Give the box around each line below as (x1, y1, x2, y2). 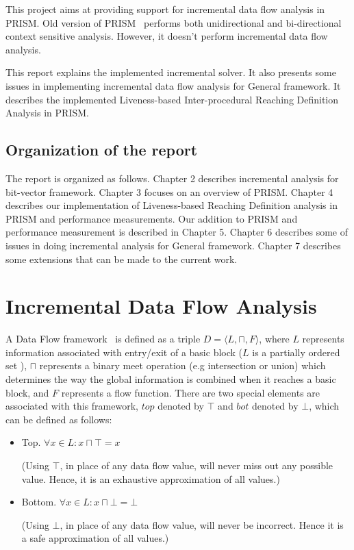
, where (259, 332, 290, 346)
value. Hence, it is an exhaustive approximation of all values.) (21, 471, 280, 486)
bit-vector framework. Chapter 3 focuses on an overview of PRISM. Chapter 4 (5, 184, 333, 199)
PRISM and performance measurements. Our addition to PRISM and (5, 211, 298, 225)
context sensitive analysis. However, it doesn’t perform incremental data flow (5, 29, 328, 43)
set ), (5, 358, 27, 373)
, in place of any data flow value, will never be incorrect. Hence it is (60, 517, 344, 532)
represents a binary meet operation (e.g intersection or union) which (39, 358, 326, 373)
